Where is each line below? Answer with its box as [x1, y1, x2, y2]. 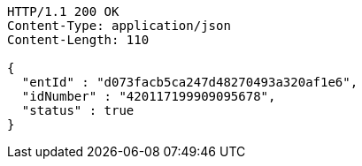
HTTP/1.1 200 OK [7, 4, 119, 19]
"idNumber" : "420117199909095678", [21, 89, 276, 103]
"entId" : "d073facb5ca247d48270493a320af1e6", [21, 75, 358, 89]
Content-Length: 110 [7, 33, 150, 47]
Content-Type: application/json [7, 19, 231, 33]
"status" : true [21, 103, 135, 117]
